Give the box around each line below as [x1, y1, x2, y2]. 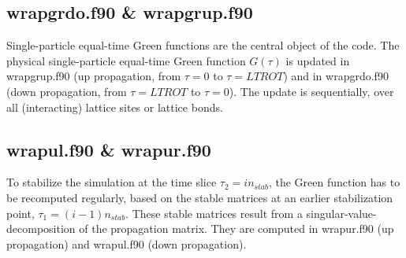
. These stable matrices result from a [125, 205, 303, 221]
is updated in [285, 52, 350, 68]
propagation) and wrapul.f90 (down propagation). [6, 235, 247, 252]
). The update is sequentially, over [229, 83, 394, 99]
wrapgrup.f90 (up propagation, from [6, 68, 181, 84]
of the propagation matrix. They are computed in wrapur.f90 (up [79, 220, 394, 237]
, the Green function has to [268, 174, 400, 190]
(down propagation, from [6, 83, 127, 99]
